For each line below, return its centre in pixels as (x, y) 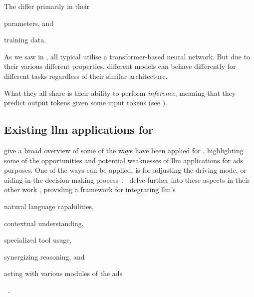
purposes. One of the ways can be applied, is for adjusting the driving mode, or (125, 170)
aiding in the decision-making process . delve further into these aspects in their (127, 179)
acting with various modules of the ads (63, 273)
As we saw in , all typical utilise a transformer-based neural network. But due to (127, 56)
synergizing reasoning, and (44, 256)
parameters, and (29, 23)
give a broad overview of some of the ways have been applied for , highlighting (124, 150)
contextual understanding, (44, 223)
